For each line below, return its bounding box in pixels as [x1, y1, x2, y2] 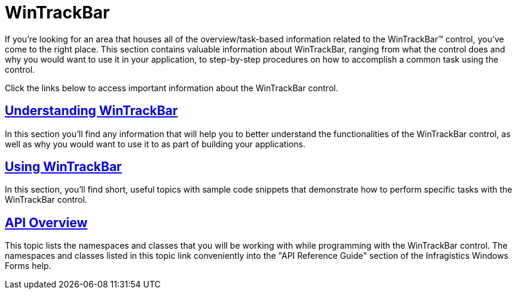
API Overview [5, 215, 88, 230]
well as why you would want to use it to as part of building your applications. [5, 138, 305, 149]
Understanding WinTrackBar [5, 103, 178, 119]
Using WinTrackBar [5, 159, 122, 175]
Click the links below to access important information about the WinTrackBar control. [5, 82, 338, 93]
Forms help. [5, 261, 51, 271]
